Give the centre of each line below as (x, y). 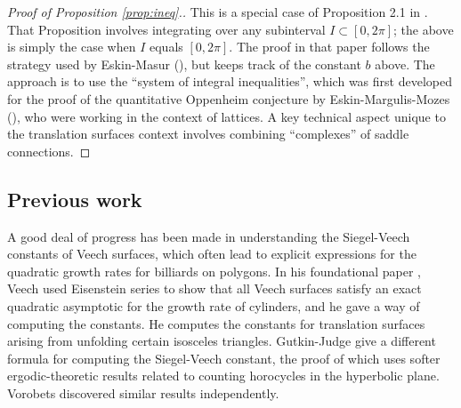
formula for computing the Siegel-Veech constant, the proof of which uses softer (224, 358)
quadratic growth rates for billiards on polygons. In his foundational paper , (214, 271)
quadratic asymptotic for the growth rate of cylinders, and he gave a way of (214, 305)
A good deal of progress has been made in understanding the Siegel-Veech (209, 236)
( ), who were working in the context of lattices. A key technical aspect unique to (226, 116)
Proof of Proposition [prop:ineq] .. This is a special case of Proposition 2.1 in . (218, 12)
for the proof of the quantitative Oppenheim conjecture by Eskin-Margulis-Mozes (229, 98)
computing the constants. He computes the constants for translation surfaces (216, 323)
